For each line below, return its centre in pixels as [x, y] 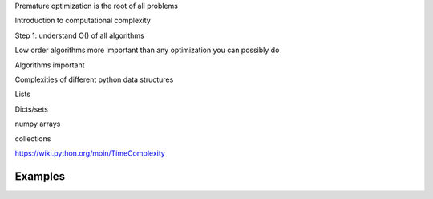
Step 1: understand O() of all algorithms [79, 35]
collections [33, 138]
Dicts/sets [31, 109]
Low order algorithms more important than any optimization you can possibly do [147, 50]
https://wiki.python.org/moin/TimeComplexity [90, 153]
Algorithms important [50, 65]
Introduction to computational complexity [83, 21]
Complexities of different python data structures [94, 79]
